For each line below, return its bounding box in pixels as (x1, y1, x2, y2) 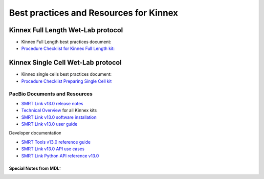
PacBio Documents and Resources (9, 90, 93, 97)
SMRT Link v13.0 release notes (21, 100, 84, 106)
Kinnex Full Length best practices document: (21, 39, 111, 45)
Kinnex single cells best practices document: (21, 71, 112, 77)
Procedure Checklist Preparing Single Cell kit (21, 78, 112, 84)
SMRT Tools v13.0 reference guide (21, 139, 91, 145)
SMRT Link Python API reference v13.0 (21, 153, 99, 158)
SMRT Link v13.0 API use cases (21, 146, 85, 152)
